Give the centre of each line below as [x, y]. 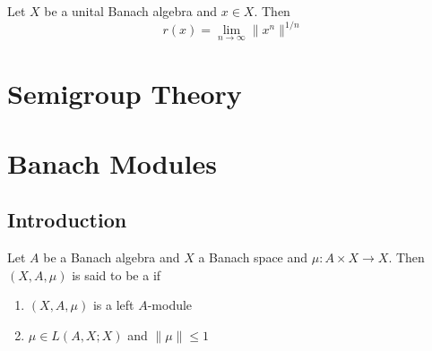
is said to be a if [117, 274]
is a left [113, 305]
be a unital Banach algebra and [131, 11]
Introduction [67, 220]
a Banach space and [253, 257]
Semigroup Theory [125, 93]
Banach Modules [112, 163]
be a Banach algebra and [112, 257]
